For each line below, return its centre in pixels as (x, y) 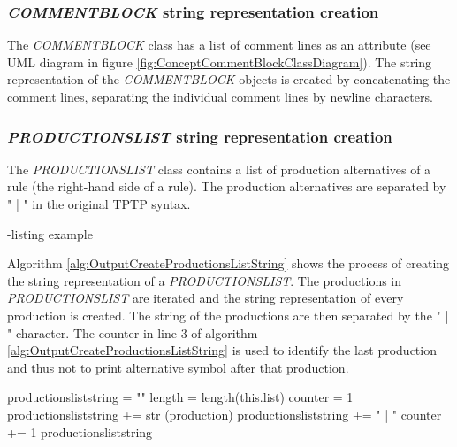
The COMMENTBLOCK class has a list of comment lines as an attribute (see (219, 45)
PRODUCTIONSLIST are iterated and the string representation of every (206, 298)
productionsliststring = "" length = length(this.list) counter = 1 (180, 397)
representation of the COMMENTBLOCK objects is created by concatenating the (229, 79)
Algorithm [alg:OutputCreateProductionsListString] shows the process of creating (228, 263)
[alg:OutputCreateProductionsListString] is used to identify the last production (222, 350)
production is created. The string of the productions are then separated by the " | (228, 315)
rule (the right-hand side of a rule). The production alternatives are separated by (227, 186)
